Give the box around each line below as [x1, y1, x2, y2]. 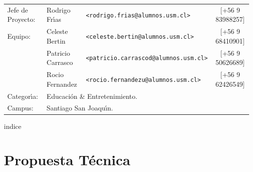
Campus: [7, 103, 34, 113]
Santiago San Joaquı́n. [46, 103, 113, 113]
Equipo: [7, 31, 31, 41]
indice [4, 121, 21, 131]
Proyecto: [7, 14, 36, 24]
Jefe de [7, 4, 28, 15]
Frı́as [46, 14, 61, 24]
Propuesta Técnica [4, 150, 130, 170]
